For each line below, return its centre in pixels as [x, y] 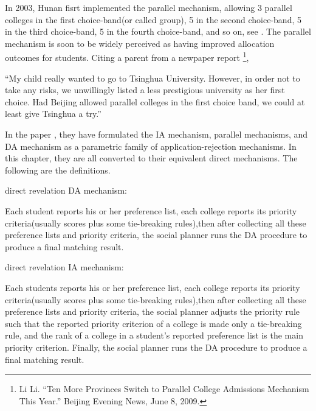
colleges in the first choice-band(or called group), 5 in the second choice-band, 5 [153, 19]
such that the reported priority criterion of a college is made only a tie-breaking [153, 323]
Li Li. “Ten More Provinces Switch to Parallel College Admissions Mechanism [164, 389]
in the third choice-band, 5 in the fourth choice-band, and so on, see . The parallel [158, 31]
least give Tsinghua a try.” [53, 114]
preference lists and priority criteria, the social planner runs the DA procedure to [156, 235]
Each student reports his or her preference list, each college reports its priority [151, 210]
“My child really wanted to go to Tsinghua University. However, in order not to [153, 78]
